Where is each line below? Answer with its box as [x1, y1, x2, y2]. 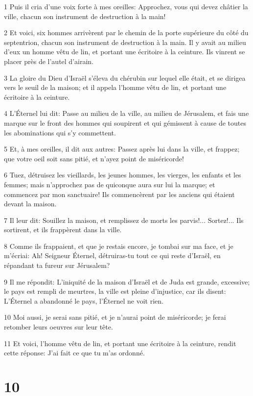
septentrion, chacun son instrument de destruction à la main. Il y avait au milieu [4, 37, 246, 47]
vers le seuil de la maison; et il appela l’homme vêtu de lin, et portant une [4, 82, 227, 92]
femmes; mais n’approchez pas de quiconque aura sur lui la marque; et [4, 179, 215, 189]
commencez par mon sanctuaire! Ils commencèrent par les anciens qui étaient [4, 189, 235, 199]
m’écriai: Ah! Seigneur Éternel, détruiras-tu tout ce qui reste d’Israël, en [4, 250, 221, 261]
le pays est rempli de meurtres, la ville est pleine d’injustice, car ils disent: [4, 286, 226, 296]
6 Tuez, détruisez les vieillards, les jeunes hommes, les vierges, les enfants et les [4, 170, 241, 180]
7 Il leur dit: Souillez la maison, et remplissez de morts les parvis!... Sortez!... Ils [4, 215, 244, 225]
